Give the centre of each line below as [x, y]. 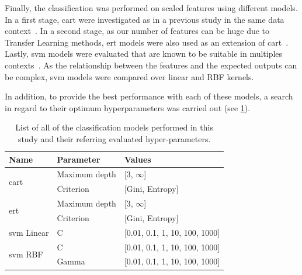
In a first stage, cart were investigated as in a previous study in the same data [145, 19]
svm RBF [26, 254]
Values [138, 159]
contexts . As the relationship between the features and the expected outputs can [151, 65]
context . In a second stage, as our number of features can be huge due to [137, 31]
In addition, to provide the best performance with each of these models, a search [149, 96]
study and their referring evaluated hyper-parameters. [114, 138]
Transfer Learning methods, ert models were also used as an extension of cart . [147, 42]
